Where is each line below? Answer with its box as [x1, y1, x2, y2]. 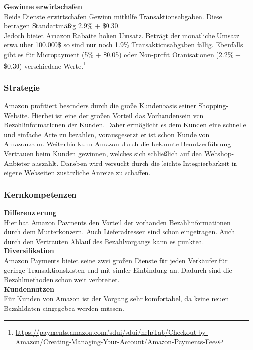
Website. [4, 110, 30, 120]
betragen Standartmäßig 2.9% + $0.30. [4, 21, 120, 31]
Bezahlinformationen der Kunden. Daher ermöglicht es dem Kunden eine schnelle [4, 120, 246, 130]
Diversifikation [4, 246, 54, 256]
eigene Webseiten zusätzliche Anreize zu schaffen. [4, 167, 151, 178]
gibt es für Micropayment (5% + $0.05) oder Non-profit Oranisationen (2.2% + [4, 49, 241, 59]
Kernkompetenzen [4, 188, 77, 200]
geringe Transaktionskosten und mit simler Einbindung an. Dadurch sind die [4, 265, 232, 275]
